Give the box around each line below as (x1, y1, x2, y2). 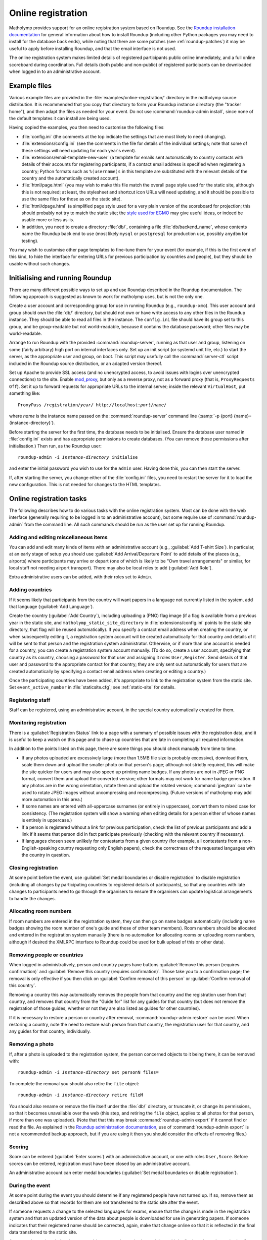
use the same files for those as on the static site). (21, 196, 122, 202)
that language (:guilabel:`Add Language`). (9, 603, 94, 610)
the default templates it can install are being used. (9, 115, 111, 121)
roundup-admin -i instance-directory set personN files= (18, 1069, 159, 1075)
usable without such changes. (9, 260, 70, 266)
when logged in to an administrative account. (9, 68, 101, 74)
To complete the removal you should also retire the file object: (9, 1080, 139, 1086)
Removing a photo (9, 1041, 54, 1048)
